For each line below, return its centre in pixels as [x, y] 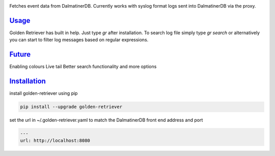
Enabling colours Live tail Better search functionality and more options [83, 67]
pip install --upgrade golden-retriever [71, 107]
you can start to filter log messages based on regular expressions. [79, 40]
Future [20, 54]
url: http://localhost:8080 [55, 141]
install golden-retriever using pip [44, 93]
